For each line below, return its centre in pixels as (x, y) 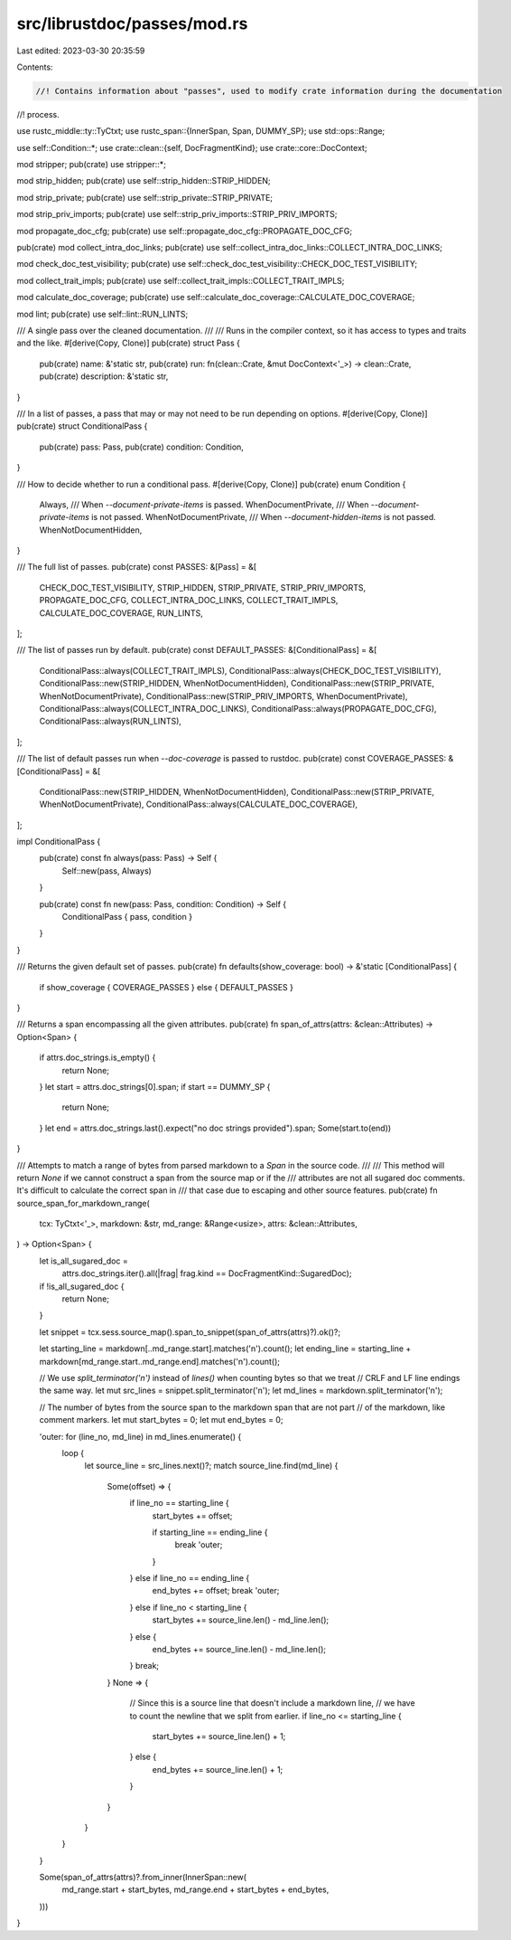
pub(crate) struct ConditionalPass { (82, 426)
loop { (73, 1453)
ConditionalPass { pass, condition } (127, 917)
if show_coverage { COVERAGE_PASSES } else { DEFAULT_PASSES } (166, 987)
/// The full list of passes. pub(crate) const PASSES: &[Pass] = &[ (137, 567)
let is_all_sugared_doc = (84, 1261)
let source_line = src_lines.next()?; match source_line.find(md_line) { (211, 1466)
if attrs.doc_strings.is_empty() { (98, 1057)
